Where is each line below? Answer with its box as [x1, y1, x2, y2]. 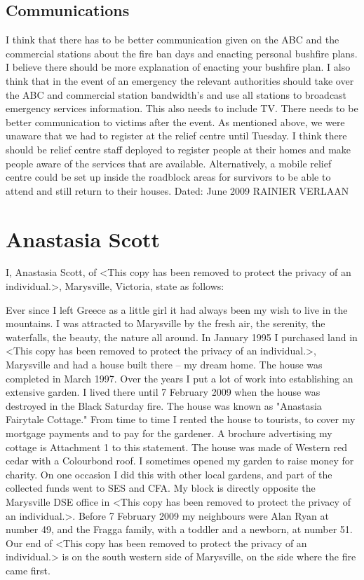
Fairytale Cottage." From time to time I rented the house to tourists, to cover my [6, 412, 356, 427]
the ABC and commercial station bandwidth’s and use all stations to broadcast [6, 87, 347, 102]
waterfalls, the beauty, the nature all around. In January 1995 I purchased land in [6, 329, 358, 344]
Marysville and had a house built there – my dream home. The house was [6, 357, 323, 372]
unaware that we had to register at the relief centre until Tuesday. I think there [6, 128, 347, 143]
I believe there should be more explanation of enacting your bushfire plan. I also [6, 60, 351, 74]
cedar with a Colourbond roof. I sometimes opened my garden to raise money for [6, 453, 354, 468]
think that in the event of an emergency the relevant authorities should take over [6, 73, 354, 88]
